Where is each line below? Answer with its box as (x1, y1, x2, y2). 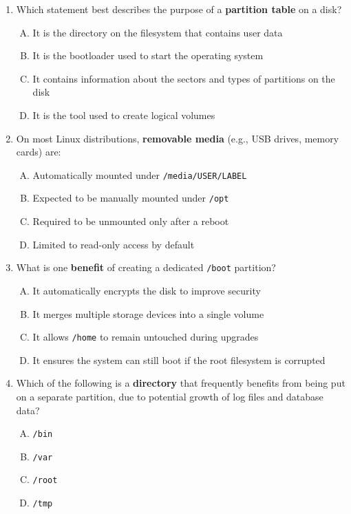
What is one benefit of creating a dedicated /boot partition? (16, 260, 276, 275)
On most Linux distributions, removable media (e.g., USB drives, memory (16, 131, 339, 145)
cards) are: (16, 144, 61, 159)
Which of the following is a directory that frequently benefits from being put (16, 376, 345, 390)
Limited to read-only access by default (32, 237, 195, 251)
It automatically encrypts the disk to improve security (32, 283, 261, 297)
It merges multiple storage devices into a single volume (32, 306, 264, 321)
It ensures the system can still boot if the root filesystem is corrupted (32, 352, 326, 367)
